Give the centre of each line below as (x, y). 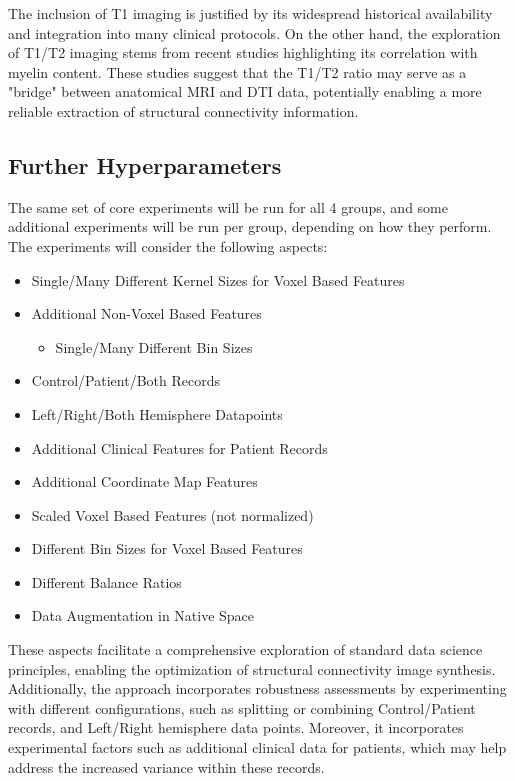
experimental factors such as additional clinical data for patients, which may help (257, 747)
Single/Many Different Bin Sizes (154, 346)
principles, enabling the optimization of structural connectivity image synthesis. (252, 668)
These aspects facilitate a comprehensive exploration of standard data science (245, 649)
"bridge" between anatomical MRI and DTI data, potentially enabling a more (245, 91)
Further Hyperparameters (145, 164)
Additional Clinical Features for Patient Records (179, 447)
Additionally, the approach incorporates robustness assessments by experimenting (257, 688)
